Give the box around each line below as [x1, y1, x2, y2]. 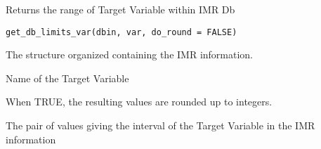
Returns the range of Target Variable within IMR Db [6, 2, 235, 16]
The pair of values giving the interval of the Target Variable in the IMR [6, 118, 315, 133]
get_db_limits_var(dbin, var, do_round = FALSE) [6, 27, 237, 37]
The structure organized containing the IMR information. [6, 47, 254, 62]
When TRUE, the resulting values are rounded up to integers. [6, 94, 273, 109]
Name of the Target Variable [6, 70, 129, 85]
